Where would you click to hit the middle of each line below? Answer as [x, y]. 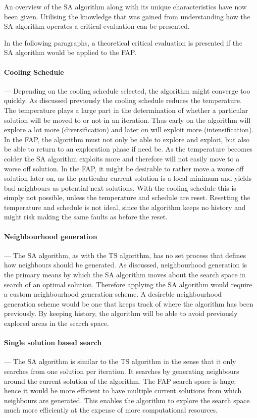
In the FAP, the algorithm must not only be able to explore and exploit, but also [127, 139]
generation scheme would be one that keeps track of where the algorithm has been [129, 303]
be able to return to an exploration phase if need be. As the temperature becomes [128, 149]
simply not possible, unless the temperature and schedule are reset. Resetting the [127, 197]
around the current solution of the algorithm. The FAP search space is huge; [120, 381]
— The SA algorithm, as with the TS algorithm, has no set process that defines [125, 255]
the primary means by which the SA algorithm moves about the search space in [125, 275]
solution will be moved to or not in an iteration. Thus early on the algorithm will [127, 120]
